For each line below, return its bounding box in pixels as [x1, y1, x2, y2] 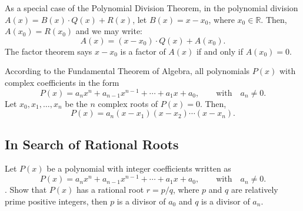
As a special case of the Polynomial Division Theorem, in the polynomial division [5, 2, 298, 14]
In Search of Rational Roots [5, 135, 179, 153]
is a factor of [120, 45, 166, 57]
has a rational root [76, 183, 144, 196]
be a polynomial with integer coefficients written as [46, 162, 231, 175]
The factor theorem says [5, 45, 92, 57]
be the [65, 97, 88, 109]
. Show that [5, 183, 47, 196]
